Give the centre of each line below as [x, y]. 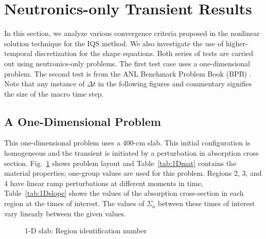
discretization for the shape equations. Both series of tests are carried [144, 53]
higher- [237, 43]
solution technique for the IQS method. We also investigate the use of [114, 43]
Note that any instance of [45, 84]
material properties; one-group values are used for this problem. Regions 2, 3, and [133, 173]
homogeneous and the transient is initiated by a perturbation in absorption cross [131, 153]
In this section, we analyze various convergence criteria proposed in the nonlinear [132, 33]
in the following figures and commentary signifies [175, 84]
